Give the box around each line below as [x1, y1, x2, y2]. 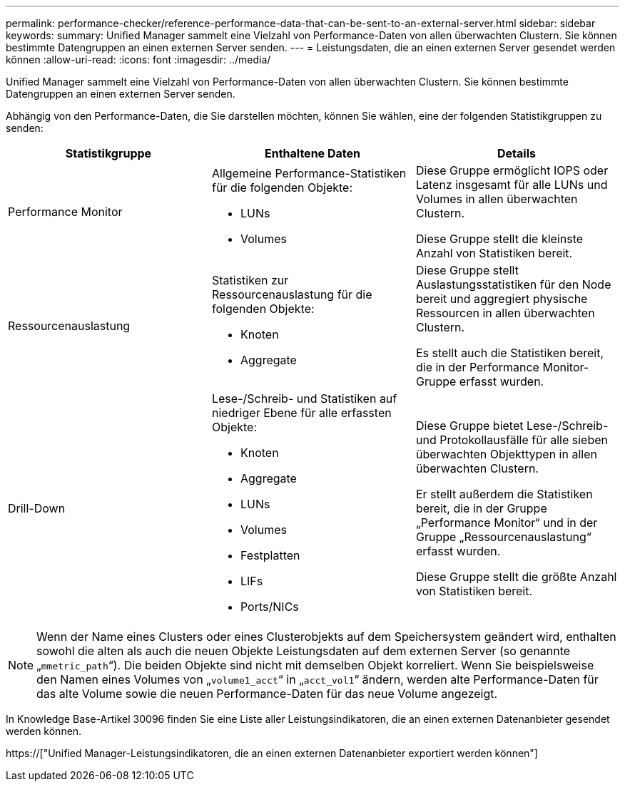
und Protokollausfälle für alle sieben [415, 433, 609, 447]
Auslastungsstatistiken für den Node [415, 277, 611, 292]
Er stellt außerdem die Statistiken [415, 487, 593, 501]
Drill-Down [8, 501, 66, 515]
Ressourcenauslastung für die [211, 287, 372, 302]
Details [497, 146, 536, 160]
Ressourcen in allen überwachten [415, 306, 595, 320]
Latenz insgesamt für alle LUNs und [415, 178, 608, 192]
